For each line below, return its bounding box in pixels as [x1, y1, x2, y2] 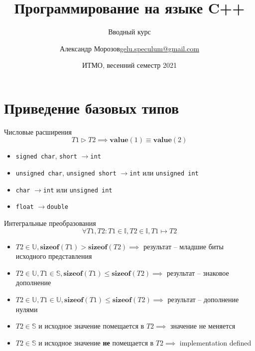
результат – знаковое [166, 267, 229, 278]
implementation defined [179, 337, 252, 348]
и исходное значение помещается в [38, 321, 144, 331]
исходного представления [15, 251, 92, 261]
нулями [15, 304, 38, 314]
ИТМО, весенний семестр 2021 [82, 60, 177, 70]
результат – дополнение [167, 294, 239, 305]
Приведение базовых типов [4, 97, 179, 118]
